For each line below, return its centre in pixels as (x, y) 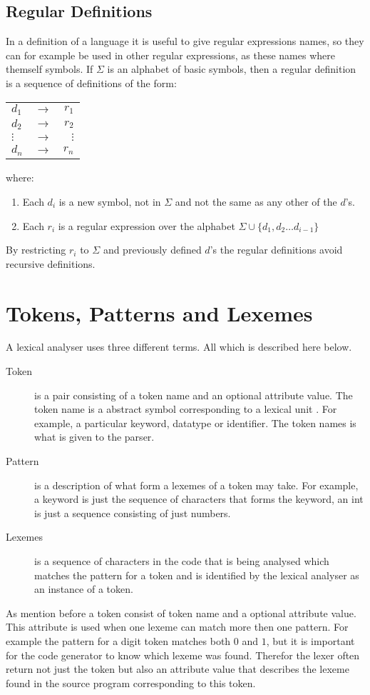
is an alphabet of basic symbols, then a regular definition (232, 69)
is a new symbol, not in (110, 201)
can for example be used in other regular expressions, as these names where (170, 55)
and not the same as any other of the (256, 201)
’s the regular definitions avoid (276, 250)
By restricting (36, 250)
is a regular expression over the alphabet (147, 225)
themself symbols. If (50, 69)
